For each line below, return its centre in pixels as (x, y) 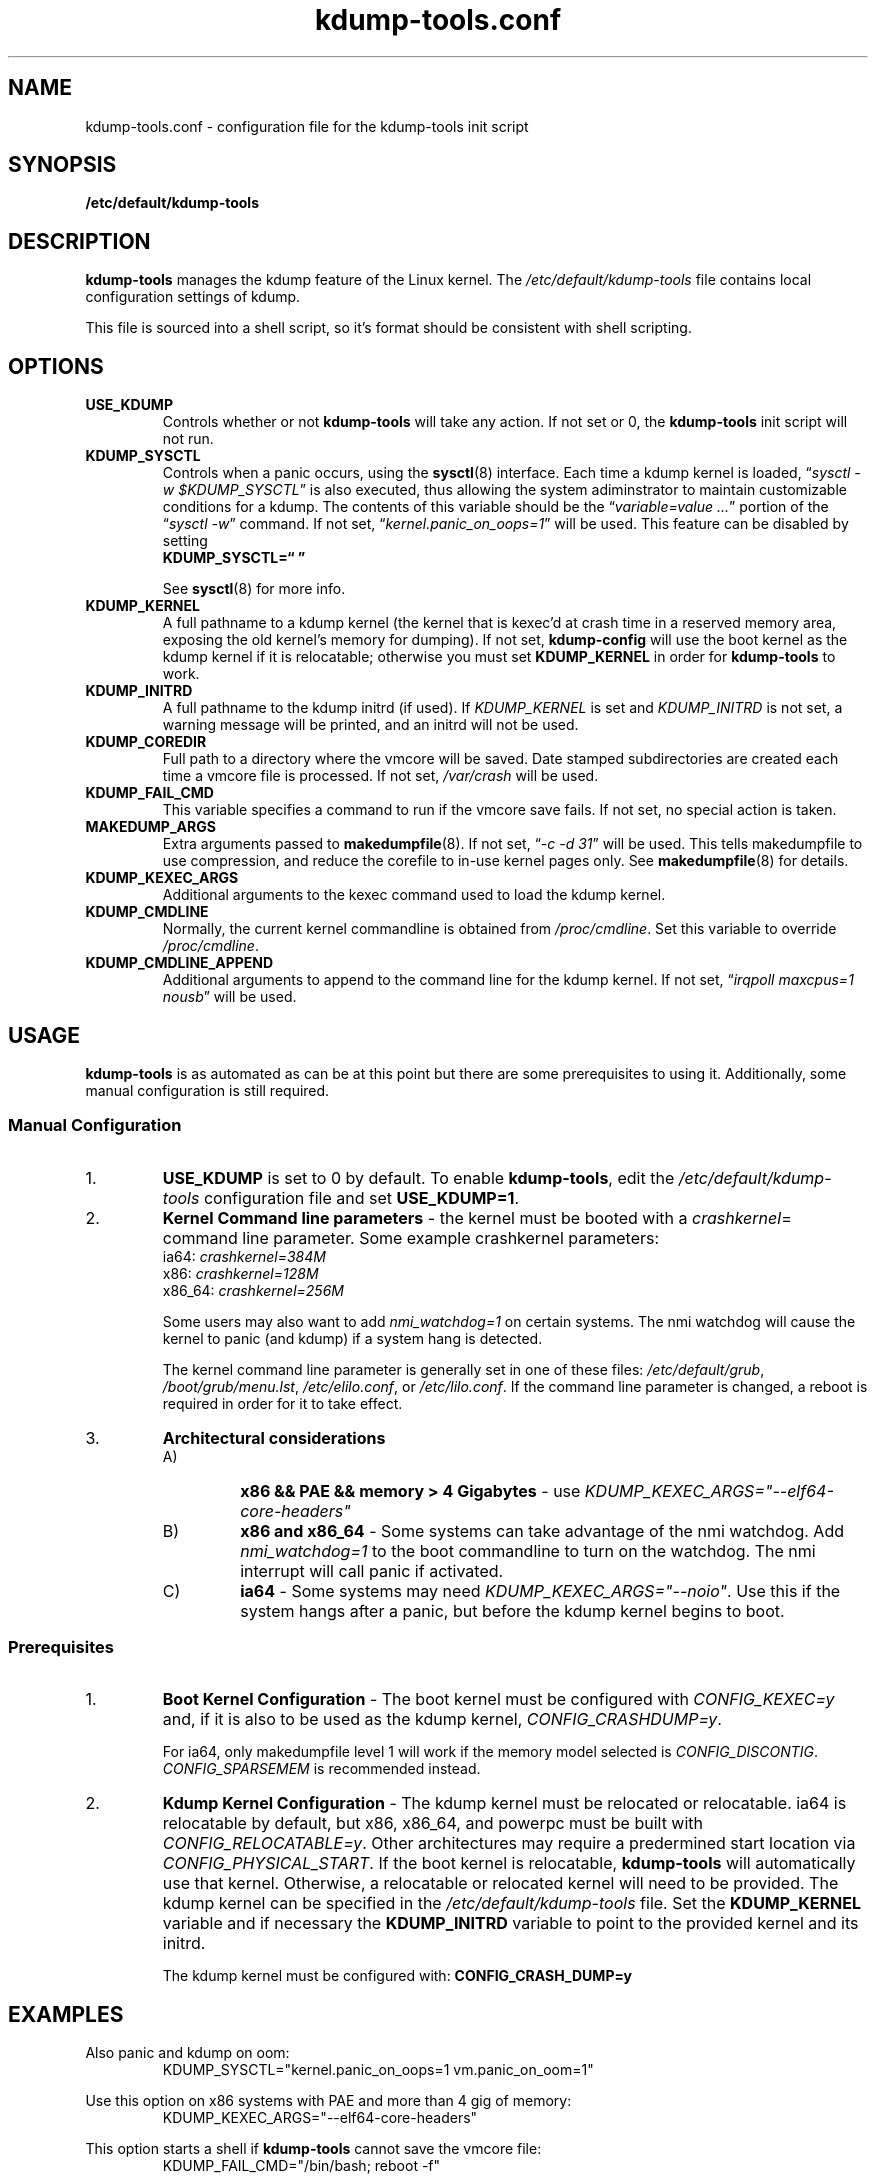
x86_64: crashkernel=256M (253, 1290)
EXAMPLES (66, 2014)
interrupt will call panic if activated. (372, 1570)
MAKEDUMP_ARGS (150, 827)
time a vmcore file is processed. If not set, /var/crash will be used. (380, 776)
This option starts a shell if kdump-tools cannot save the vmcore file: (313, 2149)
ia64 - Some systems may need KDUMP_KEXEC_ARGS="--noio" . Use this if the (540, 1590)
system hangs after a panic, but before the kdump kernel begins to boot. (512, 1610)
